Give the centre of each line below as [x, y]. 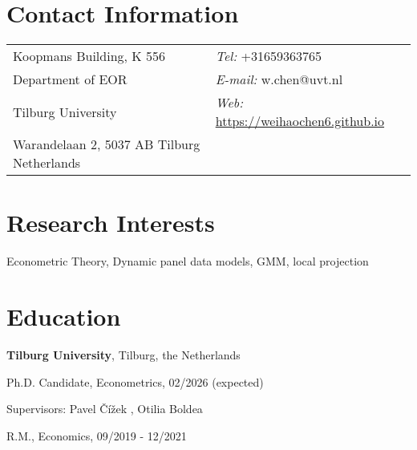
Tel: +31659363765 [269, 56]
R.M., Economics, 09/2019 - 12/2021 [97, 435]
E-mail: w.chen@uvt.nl [279, 79]
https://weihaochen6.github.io [300, 121]
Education [64, 316]
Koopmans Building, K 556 [89, 56]
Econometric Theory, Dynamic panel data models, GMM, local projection [188, 261]
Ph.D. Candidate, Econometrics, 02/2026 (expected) [135, 381]
